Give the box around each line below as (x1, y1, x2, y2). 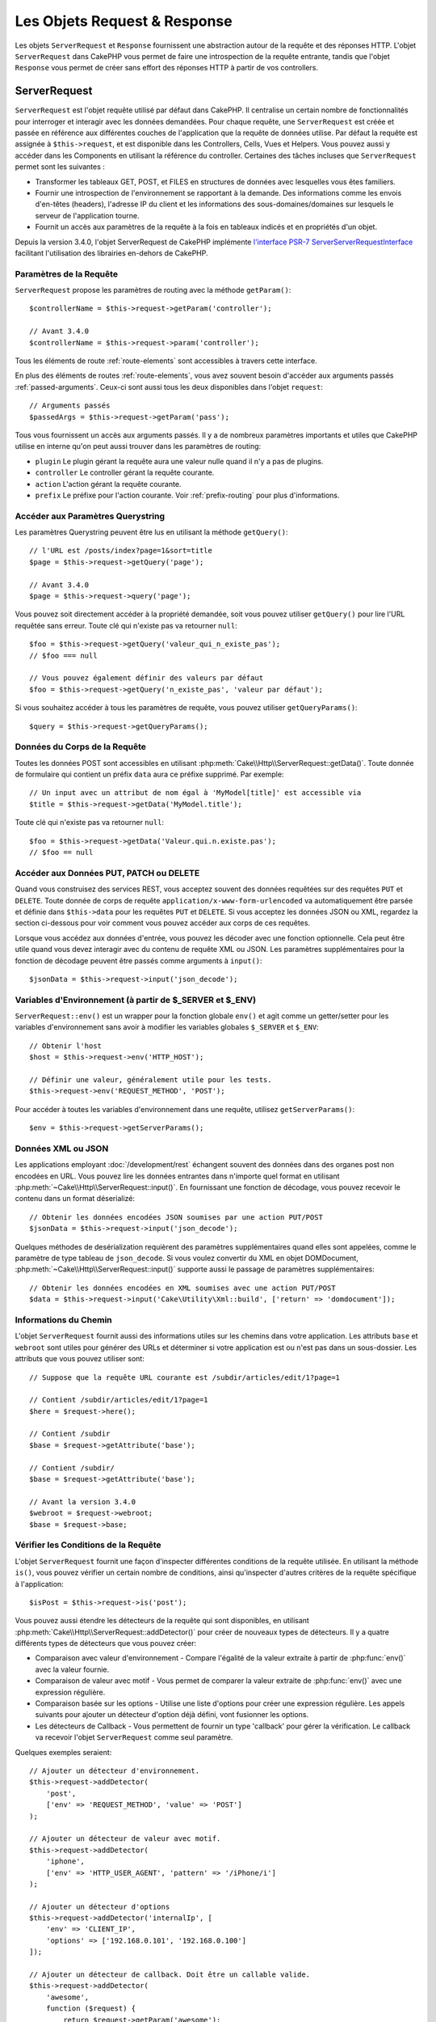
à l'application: (15, 1579, 64, 1588)
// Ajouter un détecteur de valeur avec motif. (29, 1834, 221, 1843)
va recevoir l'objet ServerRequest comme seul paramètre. (35, 1732, 233, 1742)
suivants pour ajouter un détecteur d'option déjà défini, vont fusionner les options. (35, 1710, 309, 1720)
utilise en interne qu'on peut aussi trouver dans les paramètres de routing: (15, 442, 262, 451)
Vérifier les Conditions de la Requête (15, 1539, 161, 1550)
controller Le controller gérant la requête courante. (35, 467, 215, 477)
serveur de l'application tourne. (35, 210, 140, 220)
